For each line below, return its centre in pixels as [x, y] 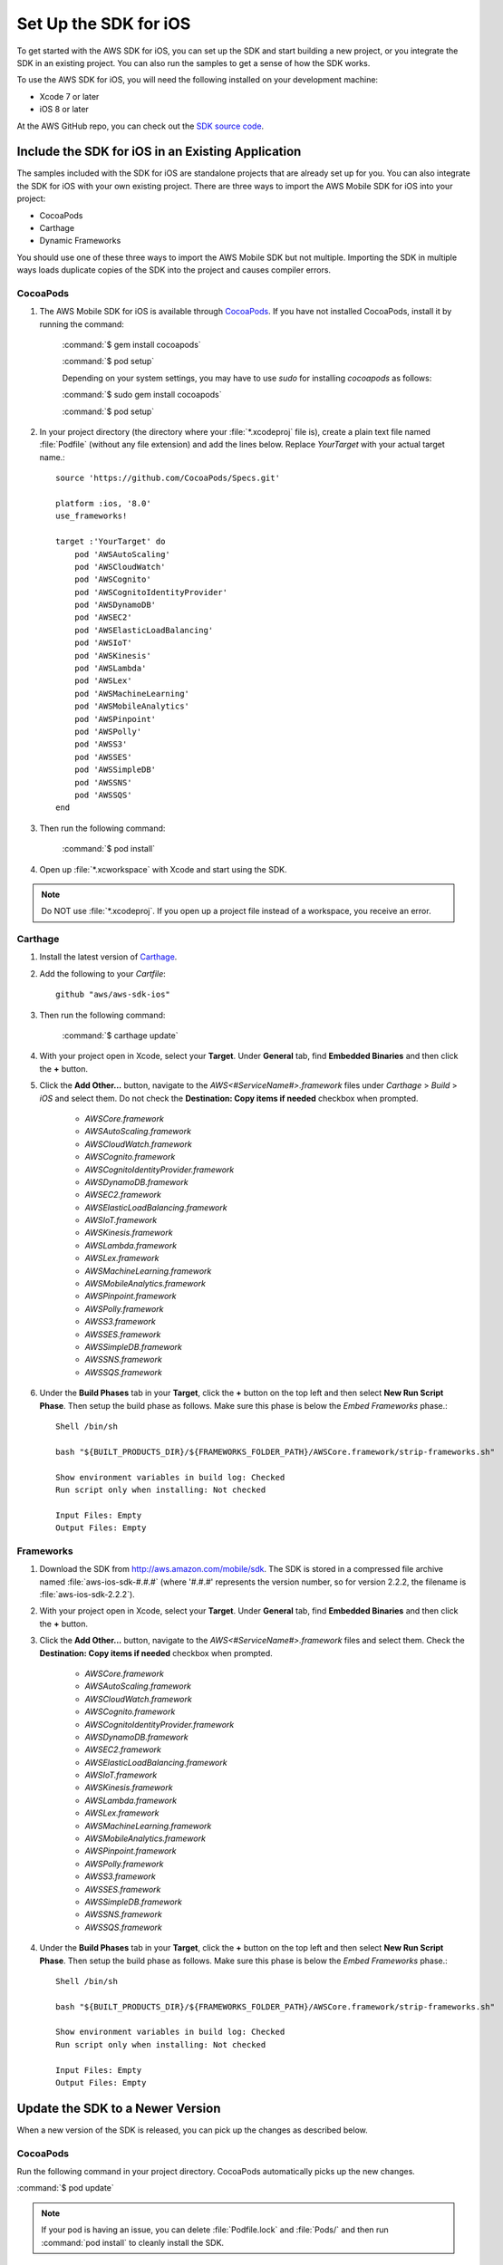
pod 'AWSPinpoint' [115, 719]
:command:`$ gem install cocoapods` [131, 345]
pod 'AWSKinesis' [112, 655]
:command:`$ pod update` [66, 2188]
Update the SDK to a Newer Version [119, 2108]
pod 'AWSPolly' [108, 732]
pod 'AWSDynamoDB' [115, 605]
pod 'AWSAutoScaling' [122, 554]
